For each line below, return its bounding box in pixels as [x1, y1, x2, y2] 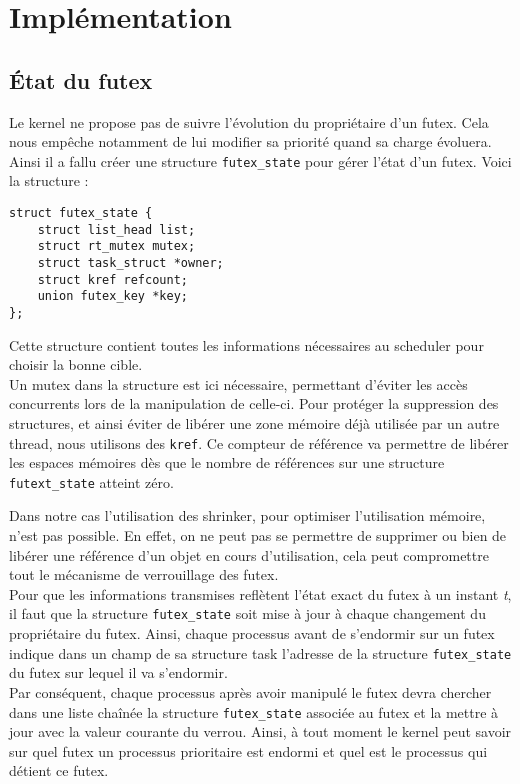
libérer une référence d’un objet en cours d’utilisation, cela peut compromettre [9, 544, 489, 565]
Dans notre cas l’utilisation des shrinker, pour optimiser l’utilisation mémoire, [9, 505, 486, 526]
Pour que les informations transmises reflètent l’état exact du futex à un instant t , [9, 583, 512, 604]
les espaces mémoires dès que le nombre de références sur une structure [9, 452, 445, 473]
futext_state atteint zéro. [9, 471, 174, 492]
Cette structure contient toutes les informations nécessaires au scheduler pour [9, 334, 484, 355]
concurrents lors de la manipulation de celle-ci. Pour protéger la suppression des [9, 393, 499, 414]
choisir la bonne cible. [9, 354, 143, 375]
